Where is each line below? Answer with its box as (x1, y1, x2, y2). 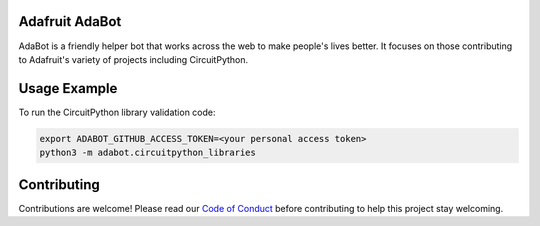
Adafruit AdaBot (18, 13, 122, 30)
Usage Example (18, 80, 118, 97)
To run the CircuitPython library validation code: (18, 106, 216, 118)
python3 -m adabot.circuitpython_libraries (39, 147, 257, 159)
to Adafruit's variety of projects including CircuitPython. (18, 53, 249, 65)
